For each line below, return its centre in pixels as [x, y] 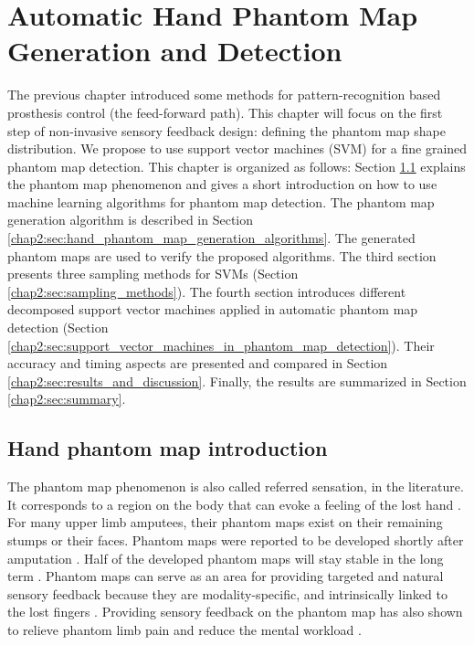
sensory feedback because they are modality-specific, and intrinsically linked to [227, 593]
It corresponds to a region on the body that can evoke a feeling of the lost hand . [234, 504]
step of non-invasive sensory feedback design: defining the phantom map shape [227, 130]
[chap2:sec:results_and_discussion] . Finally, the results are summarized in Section [237, 381]
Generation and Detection [175, 51]
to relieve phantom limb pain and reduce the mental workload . [184, 629]
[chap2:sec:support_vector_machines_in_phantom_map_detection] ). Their [221, 345]
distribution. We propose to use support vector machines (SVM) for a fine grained [237, 148]
